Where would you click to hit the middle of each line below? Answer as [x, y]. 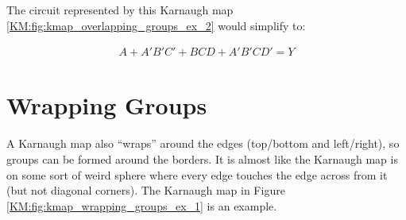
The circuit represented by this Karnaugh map [120, 10]
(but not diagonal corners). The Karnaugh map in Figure [146, 190]
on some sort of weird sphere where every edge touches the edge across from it [197, 174]
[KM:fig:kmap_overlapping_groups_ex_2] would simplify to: [156, 25]
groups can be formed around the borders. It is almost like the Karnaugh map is [202, 158]
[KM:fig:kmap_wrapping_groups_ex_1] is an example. [142, 205]
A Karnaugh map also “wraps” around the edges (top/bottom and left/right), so [203, 143]
